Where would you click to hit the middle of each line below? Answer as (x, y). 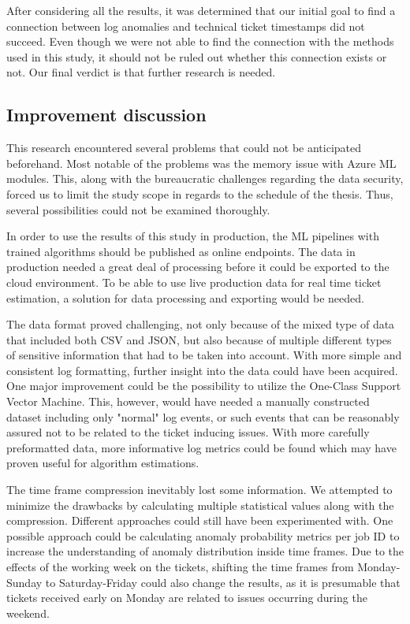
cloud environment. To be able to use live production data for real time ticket (194, 282)
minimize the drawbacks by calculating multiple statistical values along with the (200, 505)
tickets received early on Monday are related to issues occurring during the (187, 598)
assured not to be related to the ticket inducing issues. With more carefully (188, 432)
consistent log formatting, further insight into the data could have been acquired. (202, 370)
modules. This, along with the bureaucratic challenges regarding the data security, (205, 178)
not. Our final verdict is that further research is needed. (141, 72)
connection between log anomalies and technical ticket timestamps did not (186, 26)
